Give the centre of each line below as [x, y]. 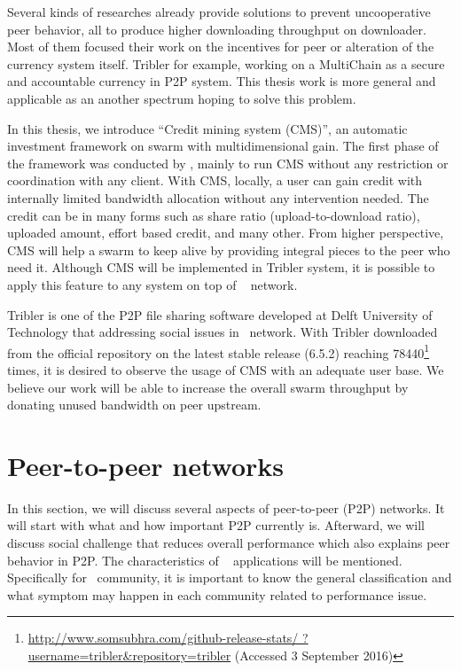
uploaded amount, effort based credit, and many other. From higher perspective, [226, 233]
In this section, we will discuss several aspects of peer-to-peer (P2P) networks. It [226, 507]
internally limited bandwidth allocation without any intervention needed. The [218, 197]
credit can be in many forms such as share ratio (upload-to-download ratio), [214, 215]
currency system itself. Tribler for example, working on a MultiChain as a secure [226, 63]
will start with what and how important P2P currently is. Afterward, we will [216, 525]
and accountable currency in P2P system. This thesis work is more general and [222, 81]
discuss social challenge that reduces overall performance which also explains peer [229, 543]
